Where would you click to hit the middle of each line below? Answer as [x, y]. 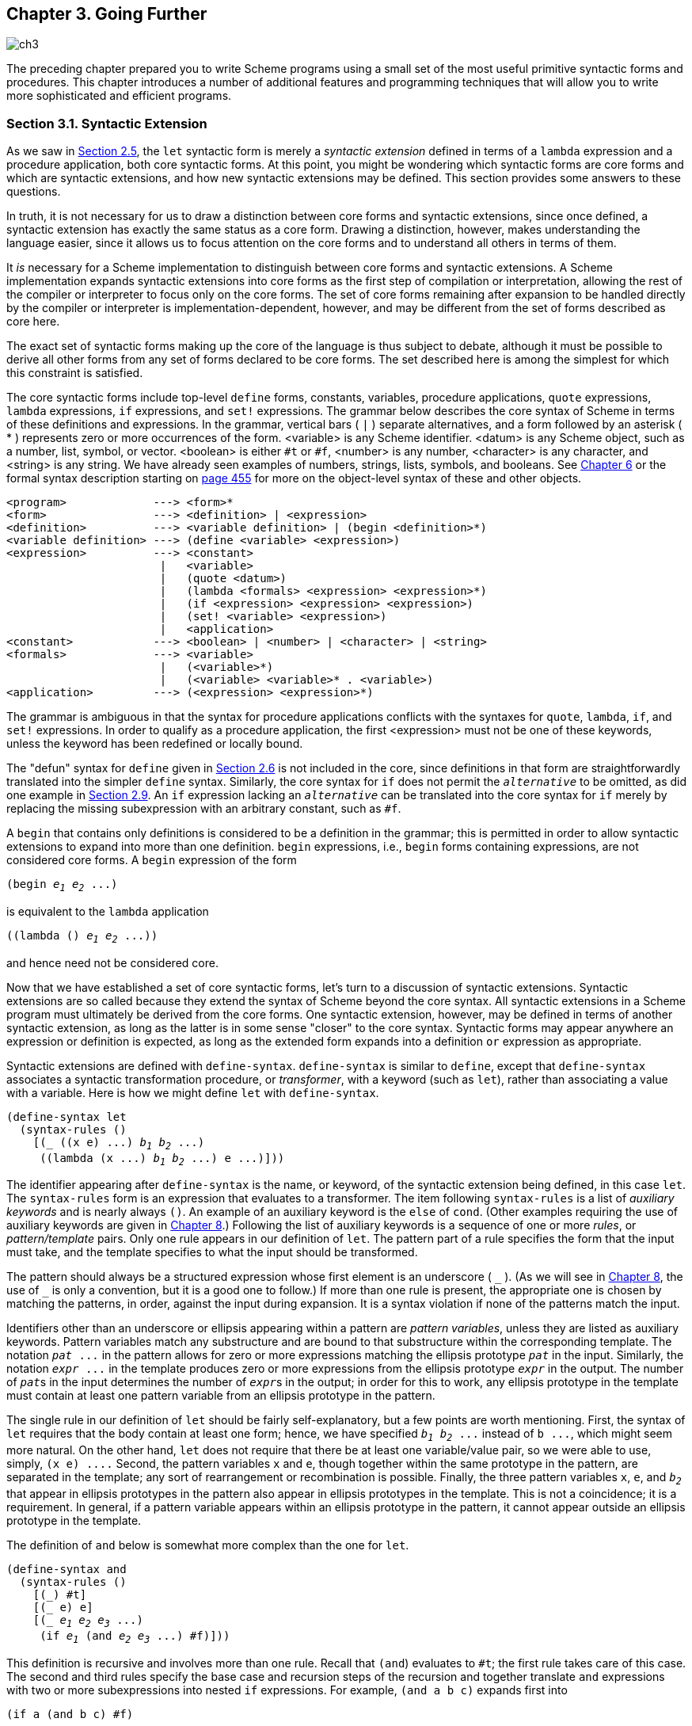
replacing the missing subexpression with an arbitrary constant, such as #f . [204, 809]
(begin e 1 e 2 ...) [62, 886]
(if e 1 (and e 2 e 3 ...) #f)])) [135, 1637]
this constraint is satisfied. [75, 373]
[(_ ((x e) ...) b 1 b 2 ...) [119, 1143]
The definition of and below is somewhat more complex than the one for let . [208, 1545]
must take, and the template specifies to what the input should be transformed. [212, 1252]
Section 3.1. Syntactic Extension [107, 123]
